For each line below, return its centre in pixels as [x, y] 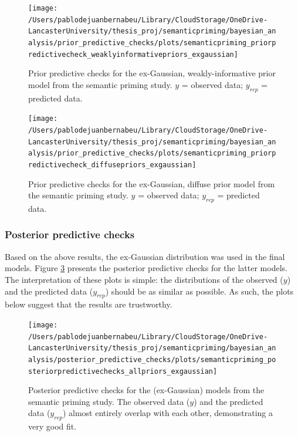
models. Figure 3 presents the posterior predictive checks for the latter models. [146, 268]
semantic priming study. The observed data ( [109, 401]
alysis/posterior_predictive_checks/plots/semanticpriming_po [152, 359]
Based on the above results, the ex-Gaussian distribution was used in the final [145, 256]
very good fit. [53, 426]
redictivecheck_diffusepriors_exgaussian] [112, 165]
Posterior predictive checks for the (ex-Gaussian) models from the [146, 390]
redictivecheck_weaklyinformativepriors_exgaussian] [133, 54]
